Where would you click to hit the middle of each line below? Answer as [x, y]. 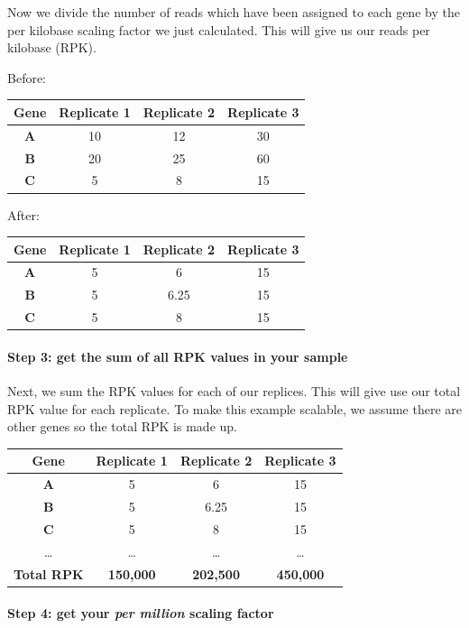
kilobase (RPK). [52, 47]
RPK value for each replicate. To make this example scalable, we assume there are [234, 408]
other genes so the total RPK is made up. [122, 426]
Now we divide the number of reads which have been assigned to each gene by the [234, 12]
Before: [27, 77]
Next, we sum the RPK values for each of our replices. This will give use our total [234, 391]
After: [23, 214]
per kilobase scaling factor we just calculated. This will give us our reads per [219, 29]
